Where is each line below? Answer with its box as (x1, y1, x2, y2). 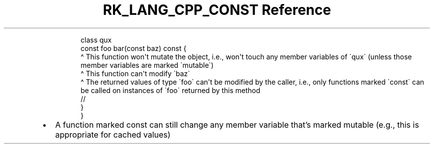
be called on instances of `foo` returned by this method (80, 86, 261, 95)
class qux (80, 35, 112, 44)
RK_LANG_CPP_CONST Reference (103, 1, 331, 18)
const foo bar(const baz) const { (80, 44, 187, 52)
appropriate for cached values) (55, 129, 171, 140)
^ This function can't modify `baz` (80, 69, 190, 78)
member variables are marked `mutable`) (80, 60, 214, 69)
